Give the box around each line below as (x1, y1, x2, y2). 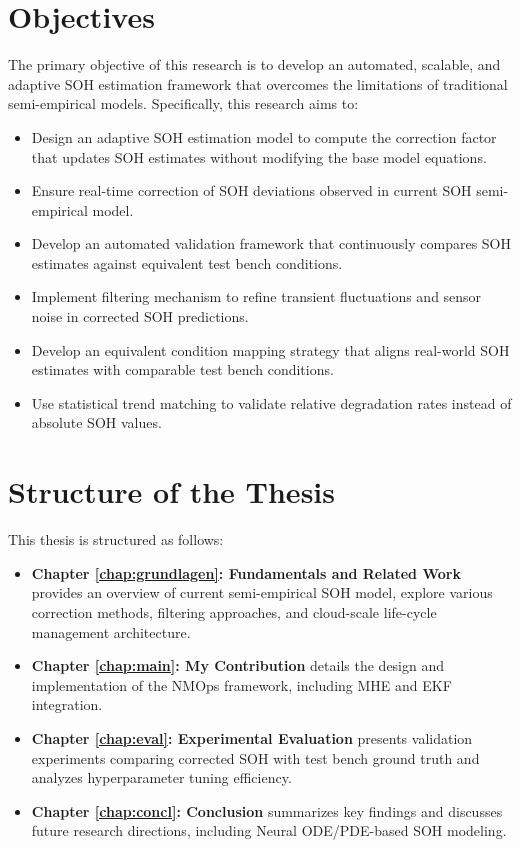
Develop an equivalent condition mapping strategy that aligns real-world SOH (31, 339, 510, 360)
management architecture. (31, 621, 191, 642)
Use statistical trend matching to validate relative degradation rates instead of (31, 392, 512, 413)
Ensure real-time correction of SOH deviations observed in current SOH (31, 180, 472, 201)
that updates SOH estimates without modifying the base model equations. (31, 146, 487, 167)
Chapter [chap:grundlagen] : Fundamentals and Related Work (31, 562, 461, 583)
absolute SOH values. (31, 412, 162, 433)
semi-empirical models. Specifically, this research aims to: (8, 93, 359, 114)
